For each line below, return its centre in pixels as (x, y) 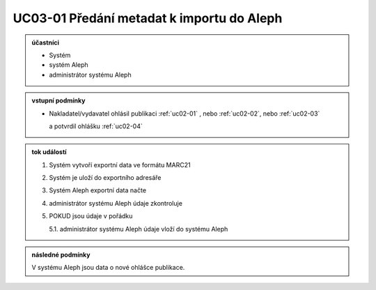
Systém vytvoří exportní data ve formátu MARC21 (120, 165)
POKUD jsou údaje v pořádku (91, 216)
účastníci (45, 43)
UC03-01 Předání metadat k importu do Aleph (148, 18)
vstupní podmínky (58, 100)
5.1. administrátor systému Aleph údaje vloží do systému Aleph (139, 229)
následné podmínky (61, 255)
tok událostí (49, 152)
